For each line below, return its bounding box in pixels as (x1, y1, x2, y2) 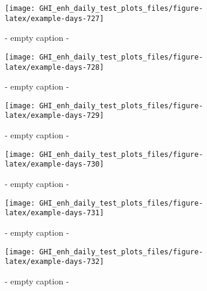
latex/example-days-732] (5, 257, 104, 266)
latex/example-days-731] (5, 209, 104, 218)
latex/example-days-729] (5, 111, 104, 120)
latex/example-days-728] (5, 63, 104, 72)
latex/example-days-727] (5, 14, 104, 23)
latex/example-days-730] (5, 160, 104, 169)
